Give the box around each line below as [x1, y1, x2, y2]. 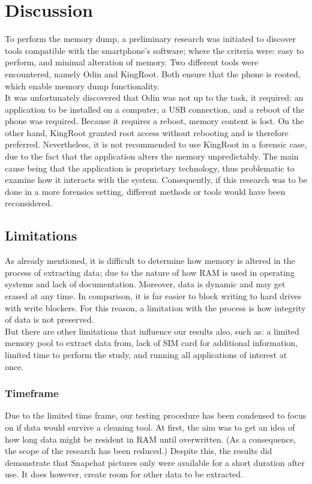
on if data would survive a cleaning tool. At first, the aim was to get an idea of [5, 420, 295, 433]
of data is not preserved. [5, 313, 94, 326]
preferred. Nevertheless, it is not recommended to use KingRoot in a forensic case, [5, 138, 307, 151]
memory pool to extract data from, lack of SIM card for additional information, [5, 336, 298, 349]
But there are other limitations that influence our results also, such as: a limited [5, 324, 299, 337]
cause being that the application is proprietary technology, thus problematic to [5, 161, 295, 174]
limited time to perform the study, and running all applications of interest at [5, 348, 287, 360]
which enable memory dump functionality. [5, 79, 160, 92]
